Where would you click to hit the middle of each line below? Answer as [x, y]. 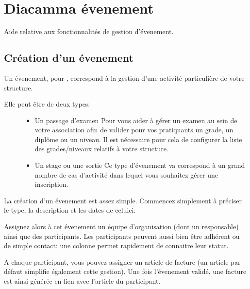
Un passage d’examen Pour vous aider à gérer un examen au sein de [136, 120]
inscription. [51, 184]
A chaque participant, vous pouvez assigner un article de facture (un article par [122, 262]
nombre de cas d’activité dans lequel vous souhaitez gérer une [126, 174]
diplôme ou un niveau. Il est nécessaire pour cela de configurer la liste [138, 139]
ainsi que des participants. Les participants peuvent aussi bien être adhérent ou [122, 236]
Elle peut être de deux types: [47, 104]
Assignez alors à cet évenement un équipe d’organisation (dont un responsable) [121, 226]
